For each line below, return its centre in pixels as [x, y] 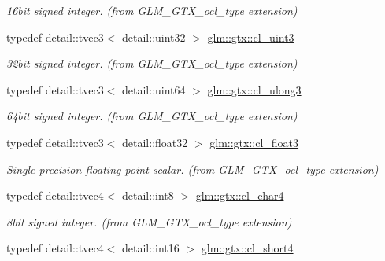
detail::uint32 [154, 37]
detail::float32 [155, 142]
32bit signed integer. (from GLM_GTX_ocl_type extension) [152, 63]
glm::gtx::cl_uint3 [251, 37]
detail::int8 [148, 195]
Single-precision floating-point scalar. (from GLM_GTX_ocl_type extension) [192, 169]
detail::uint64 [154, 89]
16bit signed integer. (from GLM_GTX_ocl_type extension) [152, 10]
